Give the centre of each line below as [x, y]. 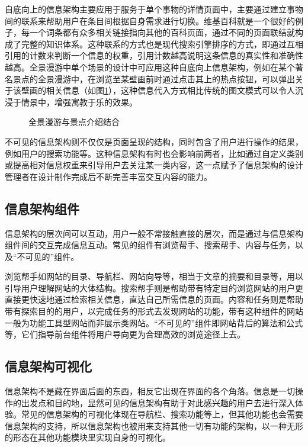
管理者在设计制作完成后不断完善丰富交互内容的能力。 [108, 176]
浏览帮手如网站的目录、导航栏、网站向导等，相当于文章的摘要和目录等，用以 [154, 276]
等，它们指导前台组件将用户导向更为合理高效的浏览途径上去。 [125, 334]
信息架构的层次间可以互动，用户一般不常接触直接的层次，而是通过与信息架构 [154, 233]
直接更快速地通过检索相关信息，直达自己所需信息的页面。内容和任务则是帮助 [154, 299]
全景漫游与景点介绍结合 [74, 122]
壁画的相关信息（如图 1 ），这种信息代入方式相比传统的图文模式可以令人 [158, 90]
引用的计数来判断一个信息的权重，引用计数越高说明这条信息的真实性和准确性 [154, 55]
